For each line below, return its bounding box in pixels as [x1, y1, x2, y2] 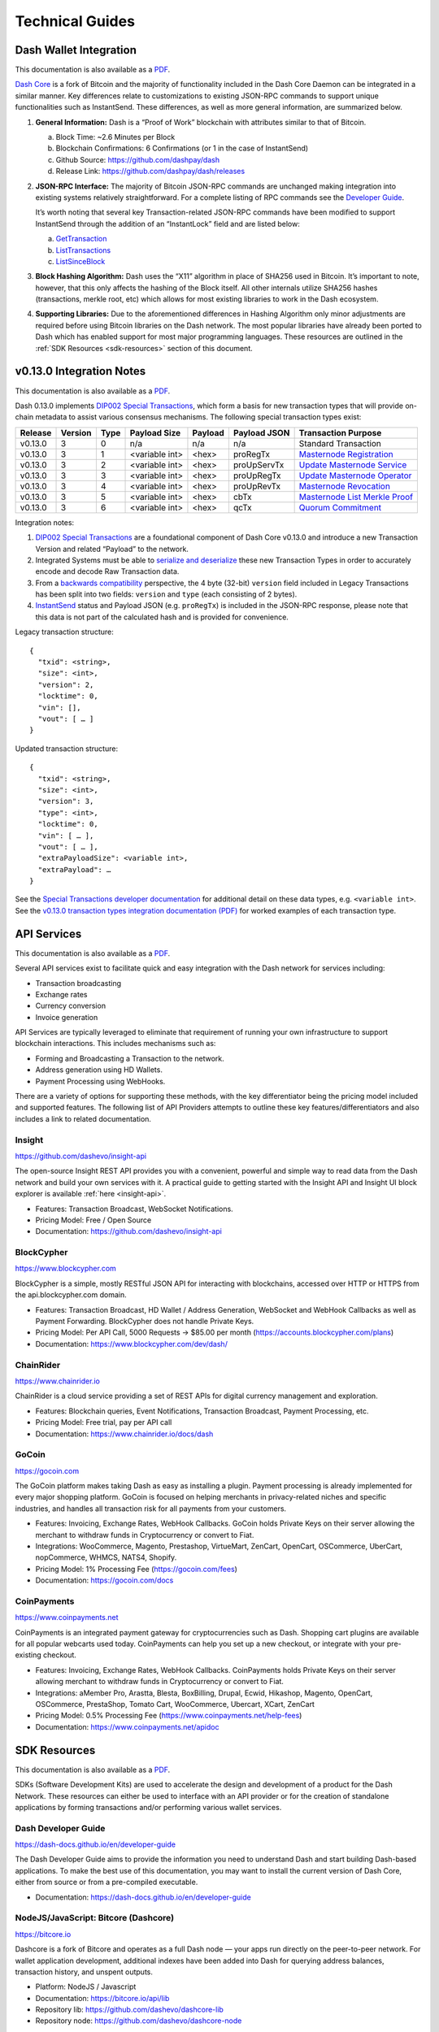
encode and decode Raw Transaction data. [35, 567, 180, 576]
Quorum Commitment [298, 501, 382, 513]
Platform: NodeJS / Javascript [35, 1982, 137, 1991]
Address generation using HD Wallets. [35, 1065, 163, 1075]
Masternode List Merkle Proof [298, 491, 414, 502]
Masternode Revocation [298, 480, 390, 492]
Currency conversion [35, 1001, 106, 1011]
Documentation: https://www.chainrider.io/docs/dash [35, 1429, 214, 1439]
